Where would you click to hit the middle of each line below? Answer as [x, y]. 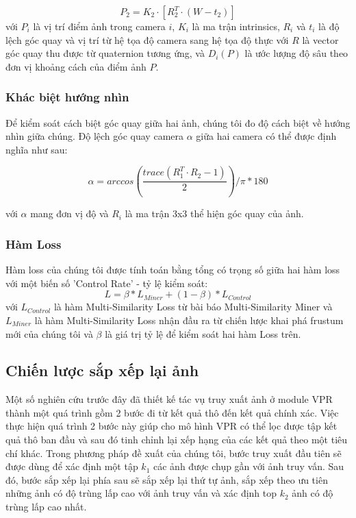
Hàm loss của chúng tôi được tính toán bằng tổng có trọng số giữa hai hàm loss [173, 270]
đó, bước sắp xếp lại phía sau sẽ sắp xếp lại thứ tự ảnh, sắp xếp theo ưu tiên [167, 479]
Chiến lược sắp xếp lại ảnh [102, 370]
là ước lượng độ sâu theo [296, 53]
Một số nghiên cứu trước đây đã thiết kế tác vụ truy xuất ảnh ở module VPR [169, 399]
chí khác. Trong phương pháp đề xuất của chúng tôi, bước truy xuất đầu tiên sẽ [174, 453]
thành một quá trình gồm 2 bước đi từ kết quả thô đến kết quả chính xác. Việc [172, 412]
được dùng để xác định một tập [72, 466]
